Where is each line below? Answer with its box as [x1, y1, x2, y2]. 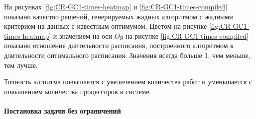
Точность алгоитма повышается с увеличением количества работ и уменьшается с [4, 76, 253, 87]
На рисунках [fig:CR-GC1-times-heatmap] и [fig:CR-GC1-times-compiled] [4, 1, 228, 11]
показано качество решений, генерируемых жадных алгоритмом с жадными [4, 11, 233, 21]
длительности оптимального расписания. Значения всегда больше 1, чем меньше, [4, 50, 251, 60]
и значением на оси [53, 30, 113, 41]
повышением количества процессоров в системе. [4, 86, 151, 96]
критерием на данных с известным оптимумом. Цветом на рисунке [4, 21, 207, 31]
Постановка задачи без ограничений [4, 105, 121, 116]
